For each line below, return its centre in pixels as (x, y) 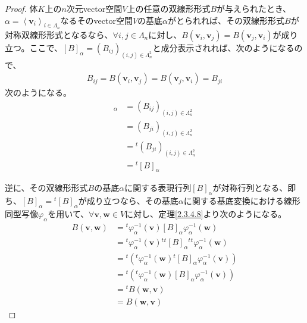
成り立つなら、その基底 (132, 201)
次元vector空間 (94, 8)
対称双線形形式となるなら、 (59, 34)
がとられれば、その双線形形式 (226, 20)
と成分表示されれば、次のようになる (223, 47)
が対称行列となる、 (250, 188)
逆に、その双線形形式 (46, 188)
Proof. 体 (21, 8)
